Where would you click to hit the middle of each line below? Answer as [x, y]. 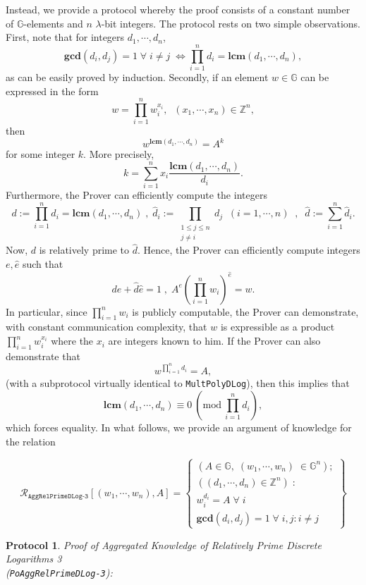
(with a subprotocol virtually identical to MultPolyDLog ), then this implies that [178, 383]
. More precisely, [119, 154]
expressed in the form [52, 91]
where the [72, 341]
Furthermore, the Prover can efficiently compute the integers [136, 195]
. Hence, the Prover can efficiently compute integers [249, 250]
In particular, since [47, 311]
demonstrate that [43, 356]
